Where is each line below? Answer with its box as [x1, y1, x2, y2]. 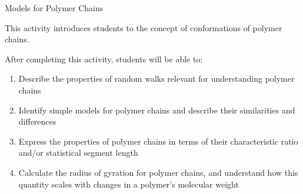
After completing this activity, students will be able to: [5, 52, 203, 65]
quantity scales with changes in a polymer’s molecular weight [18, 178, 239, 190]
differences [18, 115, 56, 128]
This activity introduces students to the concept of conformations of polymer [5, 21, 282, 34]
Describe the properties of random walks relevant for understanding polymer [18, 72, 295, 85]
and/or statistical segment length [18, 146, 138, 159]
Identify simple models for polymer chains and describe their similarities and [18, 103, 295, 116]
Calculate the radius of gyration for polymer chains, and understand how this [18, 166, 298, 178]
